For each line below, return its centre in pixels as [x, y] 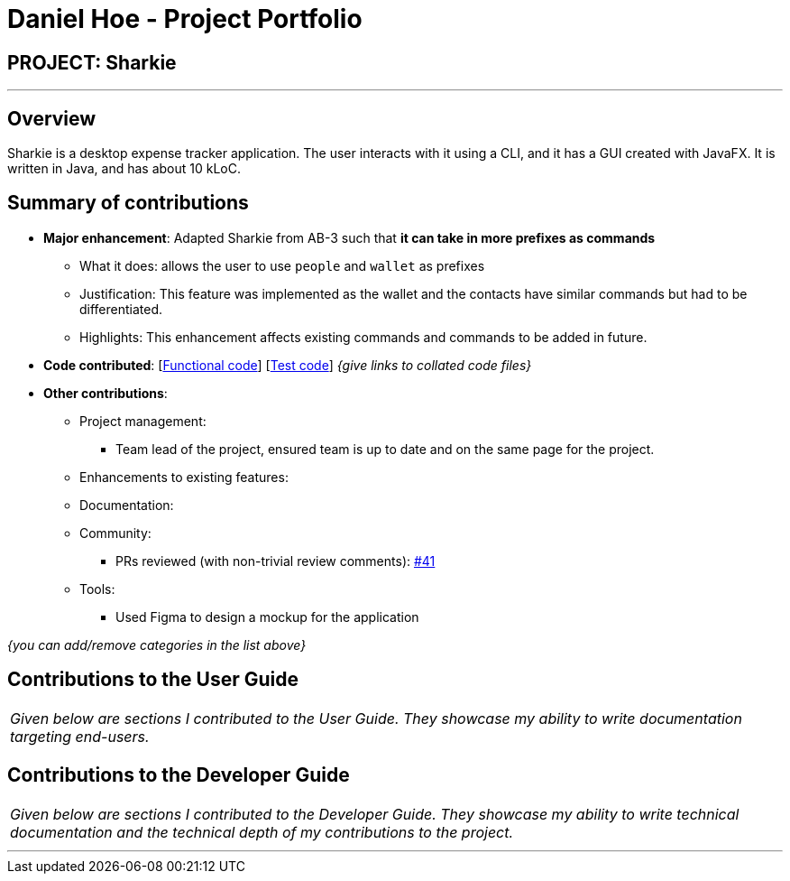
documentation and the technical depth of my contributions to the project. [262, 832]
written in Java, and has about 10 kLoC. [124, 169]
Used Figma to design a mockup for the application [267, 617]
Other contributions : [106, 393]
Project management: [143, 421]
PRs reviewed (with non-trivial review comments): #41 [276, 561]
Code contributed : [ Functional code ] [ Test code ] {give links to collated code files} [288, 365]
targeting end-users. [80, 736]
